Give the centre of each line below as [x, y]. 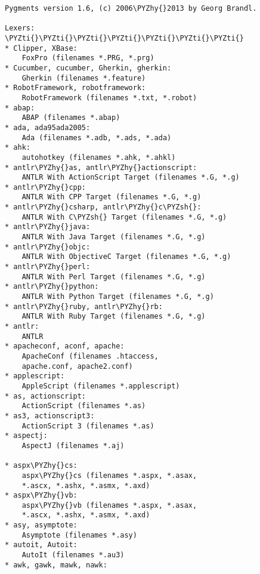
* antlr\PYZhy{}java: [48, 227]
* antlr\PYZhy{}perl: [48, 267]
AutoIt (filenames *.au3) [73, 555]
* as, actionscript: [46, 396]
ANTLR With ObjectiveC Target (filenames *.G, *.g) [126, 257]
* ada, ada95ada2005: [48, 127]
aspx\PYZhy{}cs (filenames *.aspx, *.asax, [109, 475]
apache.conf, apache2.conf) [77, 366]
